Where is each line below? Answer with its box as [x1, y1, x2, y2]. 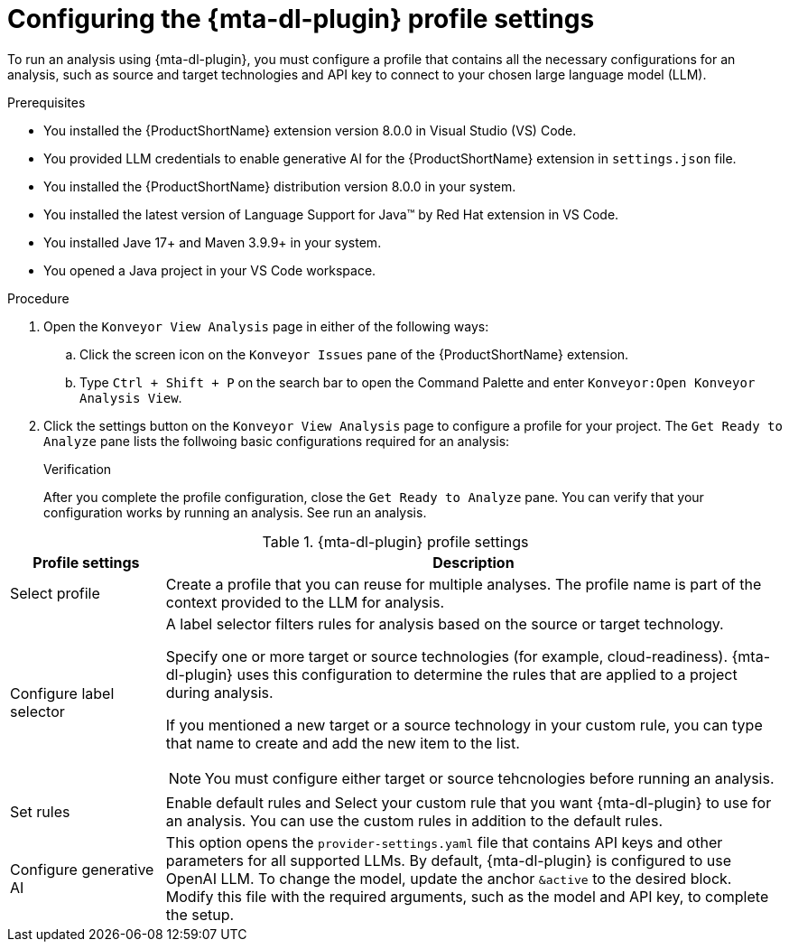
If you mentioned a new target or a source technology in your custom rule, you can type [165, 715, 763, 734]
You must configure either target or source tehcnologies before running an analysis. [204, 768, 775, 787]
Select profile [10, 583, 100, 602]
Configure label [10, 684, 115, 702]
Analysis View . [79, 389, 182, 405]
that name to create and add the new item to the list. [165, 733, 520, 752]
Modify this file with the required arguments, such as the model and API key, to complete [165, 887, 769, 906]
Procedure [7, 290, 70, 306]
